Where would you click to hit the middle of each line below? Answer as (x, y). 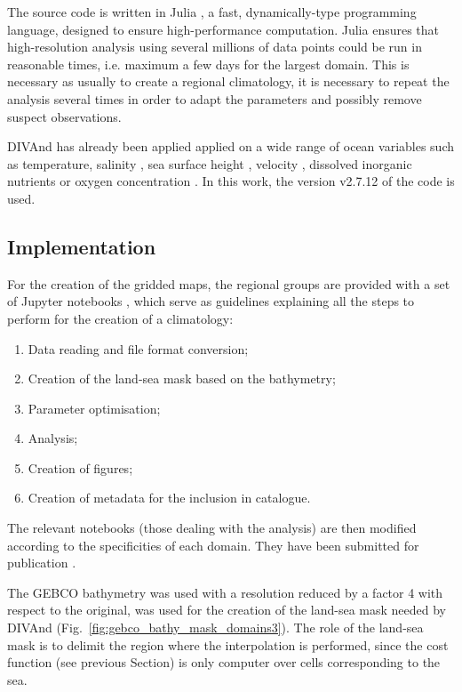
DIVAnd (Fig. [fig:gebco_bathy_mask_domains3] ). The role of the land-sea (215, 628)
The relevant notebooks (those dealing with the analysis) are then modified (212, 528)
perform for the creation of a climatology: (120, 318)
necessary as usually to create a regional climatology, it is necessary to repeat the (228, 81)
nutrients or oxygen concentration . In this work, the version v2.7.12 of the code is (231, 181)
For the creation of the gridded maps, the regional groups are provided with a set (229, 283)
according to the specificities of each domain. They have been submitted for (213, 545)
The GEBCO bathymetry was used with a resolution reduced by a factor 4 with (225, 592)
